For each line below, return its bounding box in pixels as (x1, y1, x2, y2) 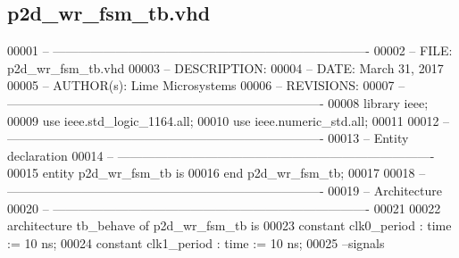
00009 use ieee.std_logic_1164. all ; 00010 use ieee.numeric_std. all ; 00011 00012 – (7, 111, 450, 129)
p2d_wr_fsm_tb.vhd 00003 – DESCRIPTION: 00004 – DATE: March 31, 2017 (7, 58, 444, 77)
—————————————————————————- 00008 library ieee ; (7, 93, 429, 112)
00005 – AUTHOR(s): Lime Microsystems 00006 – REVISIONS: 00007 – (7, 76, 405, 95)
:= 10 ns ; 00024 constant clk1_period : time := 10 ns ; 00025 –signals (7, 233, 385, 252)
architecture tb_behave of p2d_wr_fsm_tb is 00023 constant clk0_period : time (7, 216, 452, 235)
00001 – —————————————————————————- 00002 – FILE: (7, 41, 453, 60)
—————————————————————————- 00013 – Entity (7, 129, 409, 147)
